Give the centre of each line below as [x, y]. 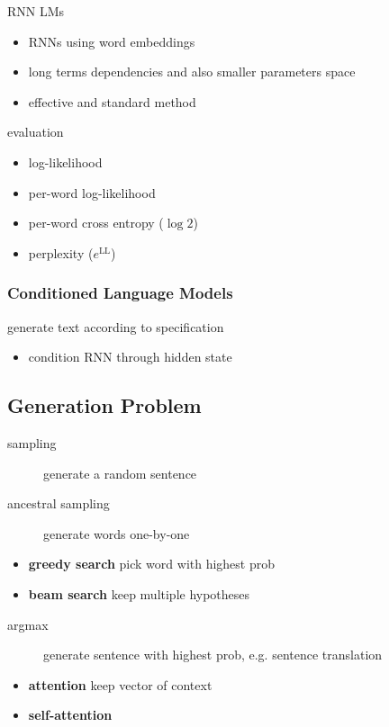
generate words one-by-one [117, 533]
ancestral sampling [59, 503]
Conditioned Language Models [120, 293]
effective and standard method [112, 101]
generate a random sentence [120, 473]
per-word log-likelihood [92, 192]
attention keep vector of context [120, 684]
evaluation [36, 132]
